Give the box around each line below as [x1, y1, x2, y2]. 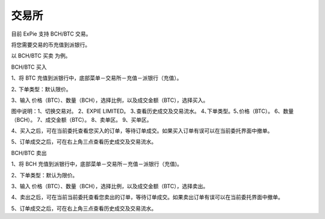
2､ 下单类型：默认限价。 [11, 85, 72, 93]
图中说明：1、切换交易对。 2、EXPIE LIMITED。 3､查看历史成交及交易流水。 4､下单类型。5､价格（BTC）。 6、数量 [11, 107, 294, 115]
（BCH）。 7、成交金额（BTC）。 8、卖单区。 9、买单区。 [11, 116, 153, 123]
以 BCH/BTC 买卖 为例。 [11, 52, 71, 60]
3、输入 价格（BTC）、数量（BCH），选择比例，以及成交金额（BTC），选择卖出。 [11, 183, 209, 190]
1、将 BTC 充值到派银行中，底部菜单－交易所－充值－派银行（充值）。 [11, 74, 182, 81]
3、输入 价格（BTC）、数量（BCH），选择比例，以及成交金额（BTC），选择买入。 [11, 97, 209, 104]
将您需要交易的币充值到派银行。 [11, 41, 90, 48]
